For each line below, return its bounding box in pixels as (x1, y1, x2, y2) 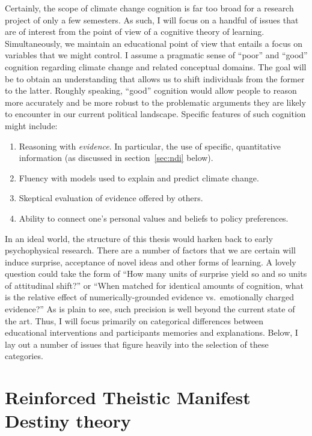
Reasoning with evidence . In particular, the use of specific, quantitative (19, 139, 281, 152)
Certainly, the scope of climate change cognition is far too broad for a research (5, 2, 294, 14)
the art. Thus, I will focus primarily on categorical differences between (5, 314, 264, 327)
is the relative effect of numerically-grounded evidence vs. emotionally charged (5, 291, 294, 303)
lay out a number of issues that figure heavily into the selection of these (5, 338, 269, 350)
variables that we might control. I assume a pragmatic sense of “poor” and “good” (5, 49, 308, 61)
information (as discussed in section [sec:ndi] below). (19, 151, 213, 164)
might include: (5, 119, 58, 132)
